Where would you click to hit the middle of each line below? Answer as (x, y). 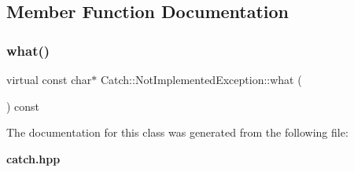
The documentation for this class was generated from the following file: (177, 132)
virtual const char (49, 79)
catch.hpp (33, 158)
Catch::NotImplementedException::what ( (201, 79)
